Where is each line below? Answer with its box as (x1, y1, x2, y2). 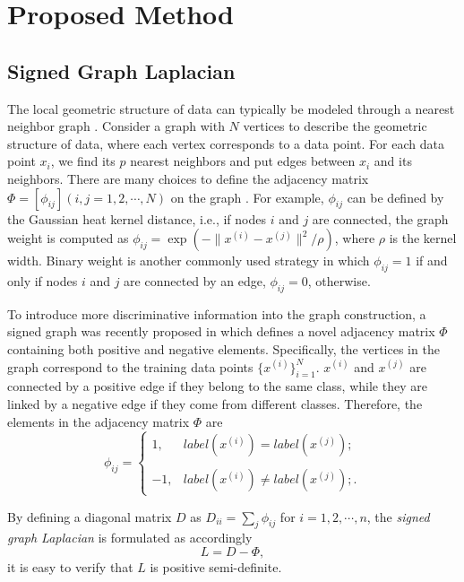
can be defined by (347, 187, 444, 206)
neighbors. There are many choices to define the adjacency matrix (7, 169, 369, 187)
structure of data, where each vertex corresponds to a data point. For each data (7, 134, 444, 152)
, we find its (50, 152, 116, 170)
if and (416, 251, 448, 270)
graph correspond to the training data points (7, 357, 253, 376)
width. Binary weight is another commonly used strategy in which (7, 251, 370, 270)
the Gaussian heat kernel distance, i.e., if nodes (7, 209, 267, 228)
